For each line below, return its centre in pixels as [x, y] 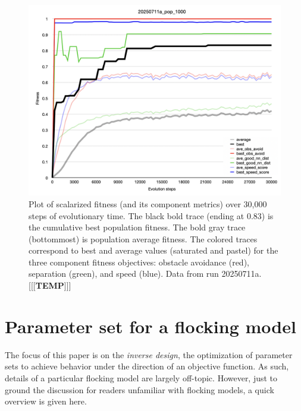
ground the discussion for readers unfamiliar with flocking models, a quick [139, 389]
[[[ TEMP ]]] [50, 285]
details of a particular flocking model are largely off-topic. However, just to [141, 377]
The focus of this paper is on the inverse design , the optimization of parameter [149, 354]
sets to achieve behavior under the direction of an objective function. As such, [147, 366]
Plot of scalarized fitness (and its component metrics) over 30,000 [148, 203]
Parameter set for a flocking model [150, 326]
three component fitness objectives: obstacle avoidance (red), [139, 262]
